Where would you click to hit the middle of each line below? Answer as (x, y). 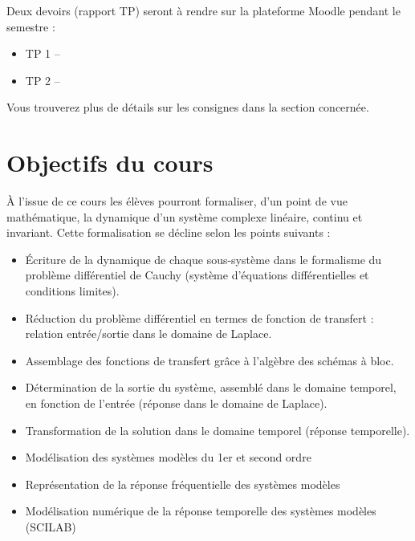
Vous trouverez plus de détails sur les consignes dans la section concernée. (188, 107)
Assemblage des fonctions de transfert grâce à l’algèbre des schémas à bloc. (210, 360)
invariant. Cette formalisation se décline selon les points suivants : (169, 232)
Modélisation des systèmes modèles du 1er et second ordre (168, 457)
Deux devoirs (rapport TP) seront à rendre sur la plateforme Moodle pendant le (203, 10)
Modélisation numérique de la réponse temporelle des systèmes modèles (201, 511)
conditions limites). (72, 291)
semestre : (31, 26)
